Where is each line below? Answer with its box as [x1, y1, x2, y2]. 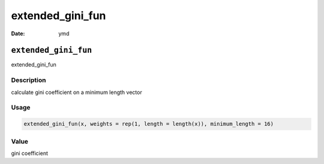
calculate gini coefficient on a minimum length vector [11, 89, 142, 96]
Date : [11, 30, 25, 37]
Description [11, 76, 46, 84]
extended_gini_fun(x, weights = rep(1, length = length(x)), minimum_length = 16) [23, 120, 274, 127]
